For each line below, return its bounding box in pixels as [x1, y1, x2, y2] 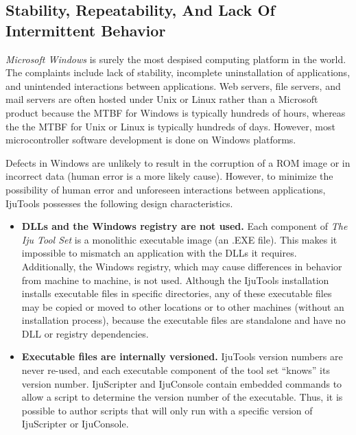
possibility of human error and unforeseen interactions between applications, [5, 182, 326, 196]
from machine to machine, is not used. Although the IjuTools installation [21, 272, 329, 287]
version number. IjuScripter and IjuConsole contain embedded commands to [21, 376, 342, 390]
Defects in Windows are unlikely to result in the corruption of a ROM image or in [5, 155, 351, 169]
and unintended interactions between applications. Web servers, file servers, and [5, 78, 341, 93]
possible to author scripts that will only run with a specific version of [21, 403, 313, 417]
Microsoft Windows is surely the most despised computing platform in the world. [5, 51, 346, 66]
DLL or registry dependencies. [21, 326, 149, 340]
